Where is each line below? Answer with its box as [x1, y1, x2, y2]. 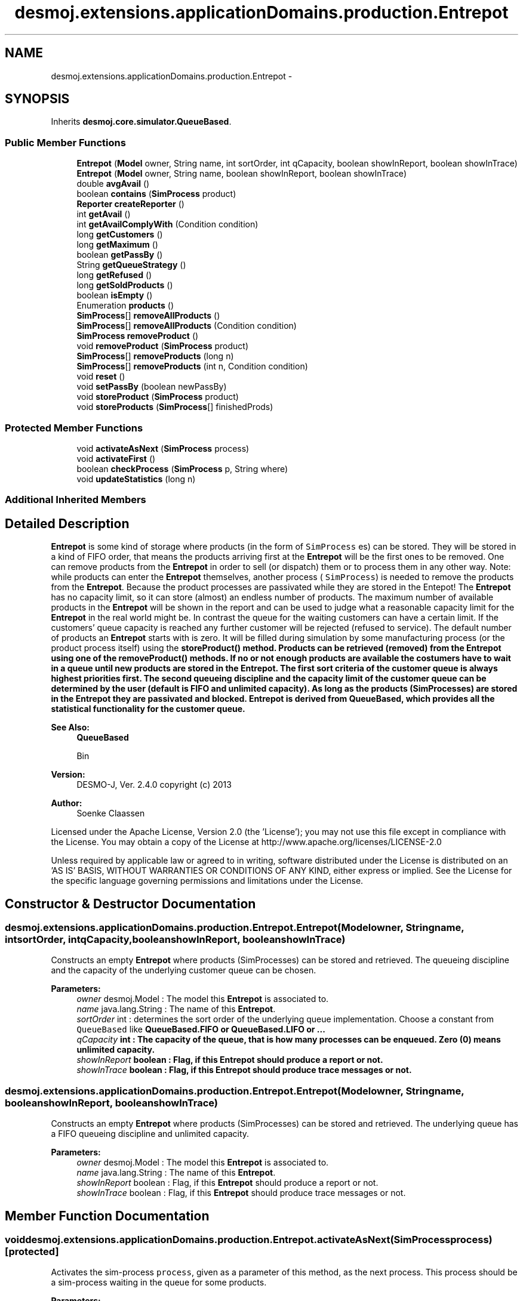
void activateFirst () [76, 453, 156, 464]
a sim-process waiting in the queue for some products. [51, 1277, 267, 1288]
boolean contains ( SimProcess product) [76, 189, 236, 199]
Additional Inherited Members [5, 494, 146, 506]
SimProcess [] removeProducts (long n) [76, 351, 234, 362]
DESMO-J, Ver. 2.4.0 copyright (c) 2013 [76, 779, 232, 790]
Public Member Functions [5, 136, 126, 149]
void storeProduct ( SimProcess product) [76, 391, 239, 402]
